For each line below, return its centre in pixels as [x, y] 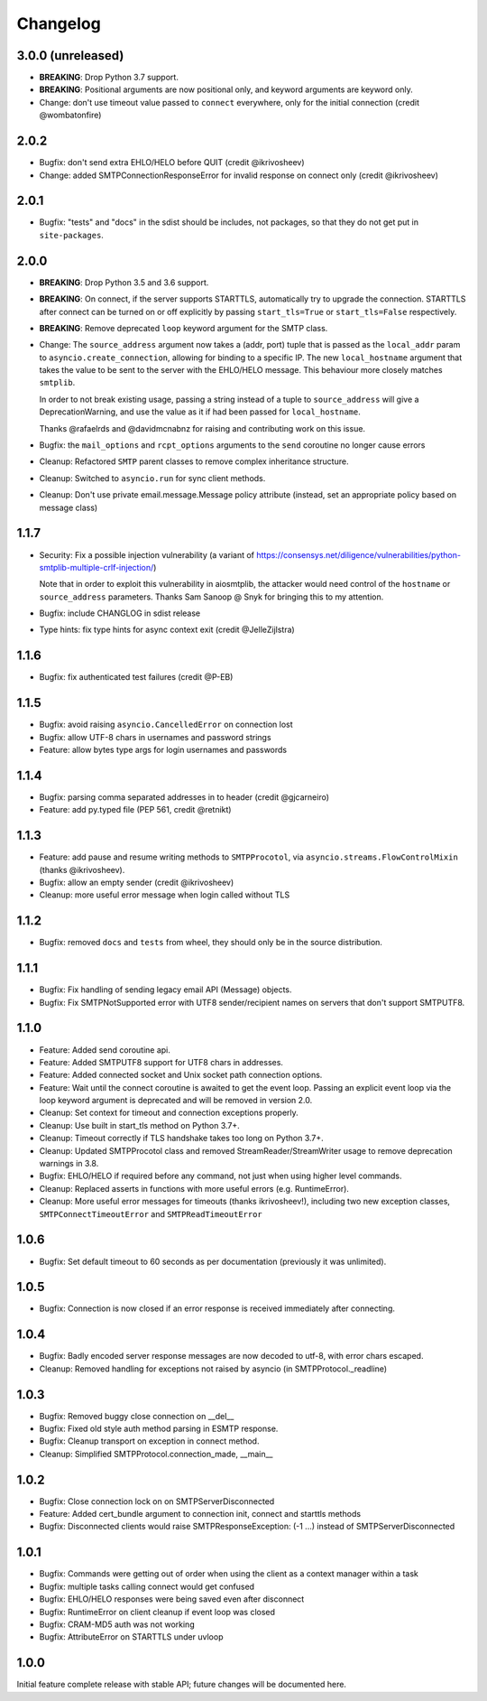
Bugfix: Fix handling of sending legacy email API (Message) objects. [165, 990]
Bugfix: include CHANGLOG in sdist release [120, 613]
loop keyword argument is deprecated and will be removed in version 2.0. [176, 1101]
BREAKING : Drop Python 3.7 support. [109, 78]
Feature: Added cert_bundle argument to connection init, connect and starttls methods [200, 1514]
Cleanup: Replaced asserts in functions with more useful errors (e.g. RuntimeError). [194, 1188]
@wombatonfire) [70, 115]
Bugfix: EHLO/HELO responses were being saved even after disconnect [172, 1599]
